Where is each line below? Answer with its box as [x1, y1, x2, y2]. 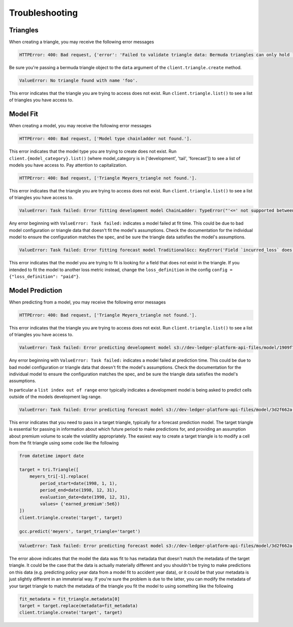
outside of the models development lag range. [9, 394, 102, 400]
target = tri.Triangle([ [19, 467, 79, 472]
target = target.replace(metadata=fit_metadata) [19, 603, 138, 609]
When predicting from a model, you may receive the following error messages [9, 299, 166, 305]
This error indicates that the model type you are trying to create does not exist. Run [9, 148, 177, 154]
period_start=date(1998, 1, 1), [40, 480, 117, 486]
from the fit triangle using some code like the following [9, 440, 119, 446]
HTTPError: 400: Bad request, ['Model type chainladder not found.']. [19, 136, 192, 141]
